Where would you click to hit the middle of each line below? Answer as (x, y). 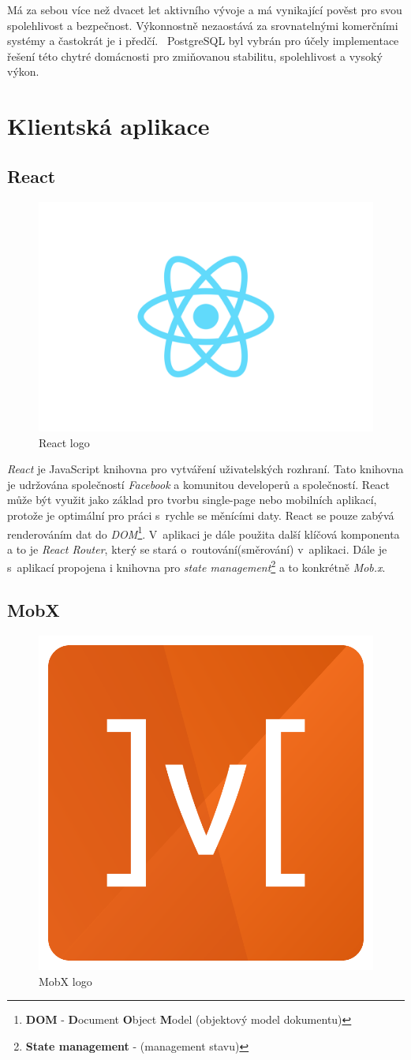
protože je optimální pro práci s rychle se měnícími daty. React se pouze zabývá (201, 515)
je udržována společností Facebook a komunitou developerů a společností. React (199, 484)
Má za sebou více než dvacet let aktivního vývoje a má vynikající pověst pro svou (205, 9)
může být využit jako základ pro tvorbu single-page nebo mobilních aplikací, (192, 500)
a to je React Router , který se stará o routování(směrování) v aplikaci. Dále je (197, 549)
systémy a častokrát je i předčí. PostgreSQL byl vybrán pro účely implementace (203, 41)
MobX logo (65, 981)
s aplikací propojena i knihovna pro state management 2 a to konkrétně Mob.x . (196, 566)
